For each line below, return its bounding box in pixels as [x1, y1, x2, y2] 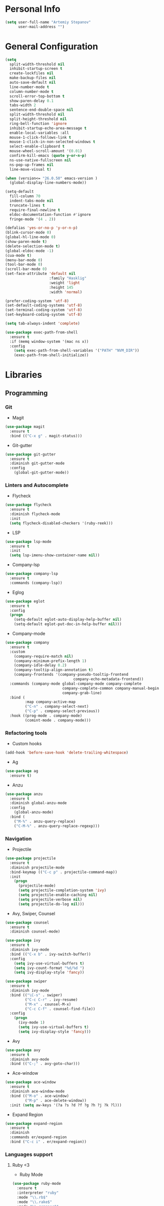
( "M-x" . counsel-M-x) [25, 1002, 71, 1007]
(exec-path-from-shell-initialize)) [14, 353, 89, 358]
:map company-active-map [25, 699, 76, 704]
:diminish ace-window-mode [9, 1089, 65, 1094]
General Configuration [5, 41, 98, 52]
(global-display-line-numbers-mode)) [9, 181, 87, 185]
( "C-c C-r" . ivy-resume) [25, 997, 78, 1002]
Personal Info [5, 3, 60, 15]
